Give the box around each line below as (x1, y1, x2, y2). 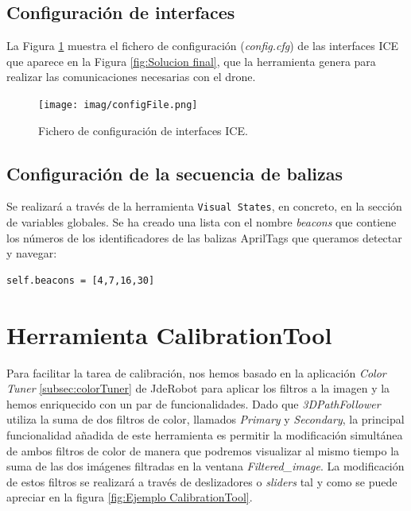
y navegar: (6, 245, 57, 261)
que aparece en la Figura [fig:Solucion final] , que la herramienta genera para (6, 52, 376, 69)
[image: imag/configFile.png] (38, 99, 198, 110)
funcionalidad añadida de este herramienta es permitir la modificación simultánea (6, 426, 403, 443)
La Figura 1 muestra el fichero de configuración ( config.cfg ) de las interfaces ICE (6, 37, 399, 54)
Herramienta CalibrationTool (6, 318, 332, 350)
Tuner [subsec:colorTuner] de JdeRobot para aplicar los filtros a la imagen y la (6, 380, 390, 397)
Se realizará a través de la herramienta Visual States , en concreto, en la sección (6, 198, 402, 215)
